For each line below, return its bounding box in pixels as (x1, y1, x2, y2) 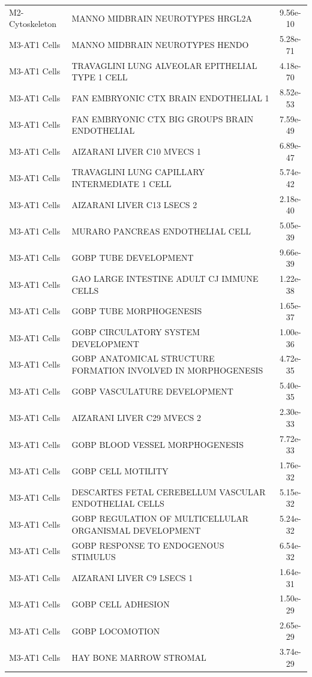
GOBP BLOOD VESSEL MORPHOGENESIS (71, 438, 244, 450)
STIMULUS (71, 550, 116, 563)
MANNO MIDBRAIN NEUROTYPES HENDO (71, 38, 249, 50)
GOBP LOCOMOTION (71, 624, 160, 637)
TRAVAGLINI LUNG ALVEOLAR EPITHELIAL (71, 59, 257, 71)
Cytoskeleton (9, 17, 57, 30)
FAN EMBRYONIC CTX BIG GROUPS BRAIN (71, 112, 254, 125)
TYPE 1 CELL (71, 71, 128, 83)
